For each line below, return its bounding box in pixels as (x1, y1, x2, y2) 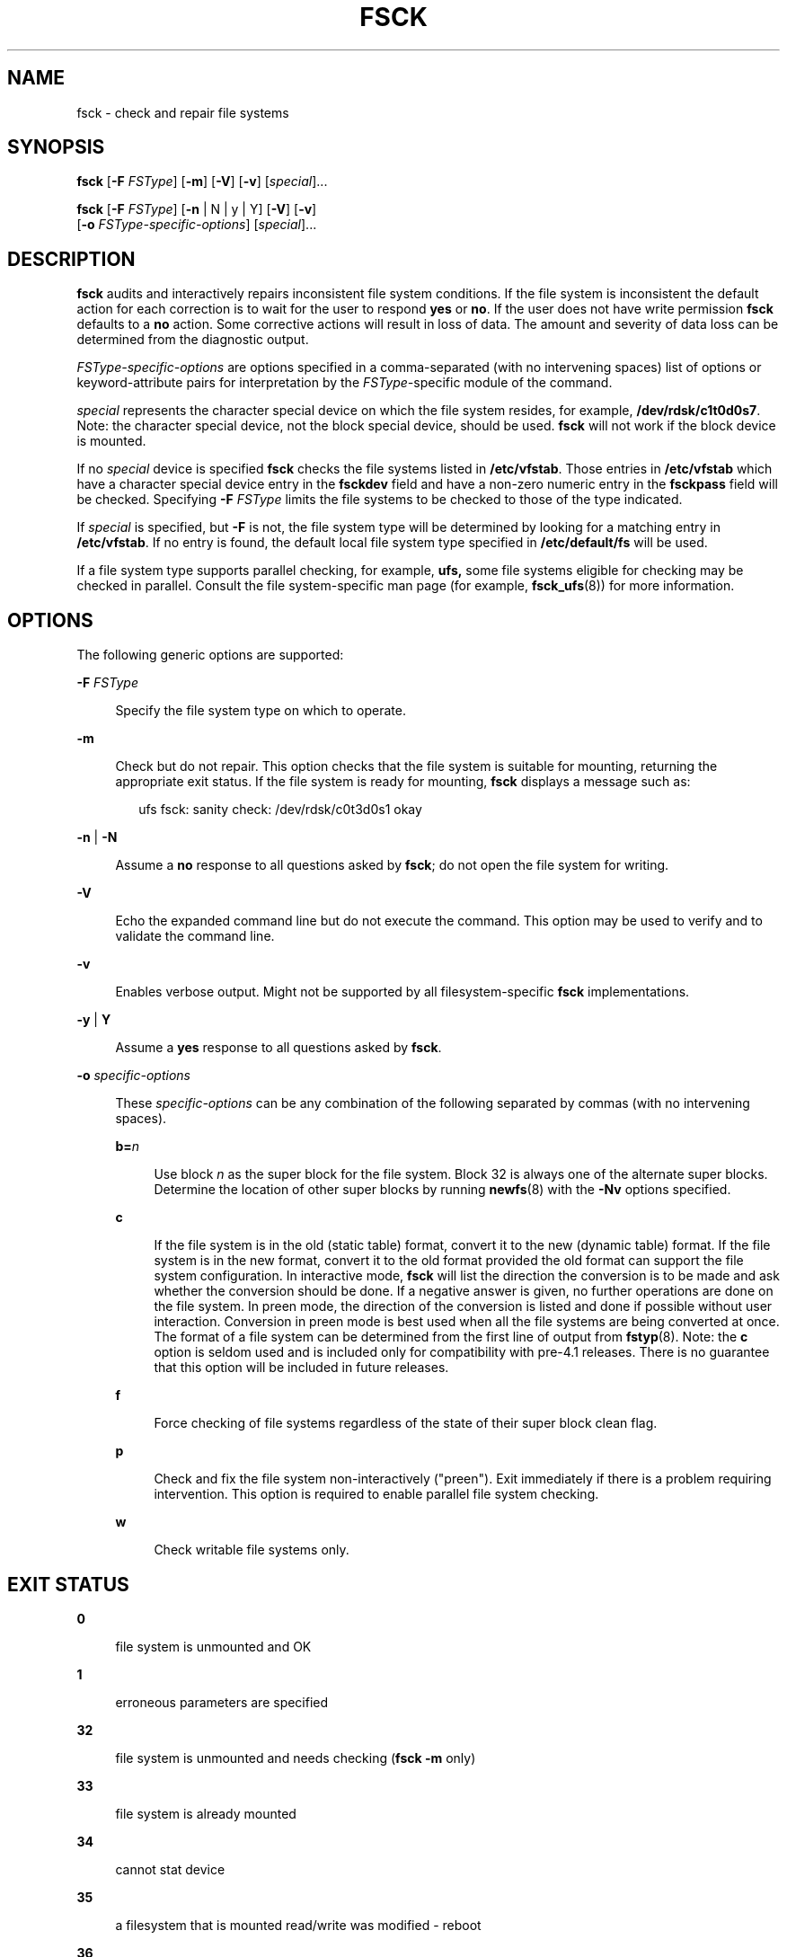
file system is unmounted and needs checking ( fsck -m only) (115, 1749, 476, 1766)
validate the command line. (115, 928, 275, 944)
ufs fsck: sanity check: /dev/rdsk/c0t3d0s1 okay (138, 801, 422, 818)
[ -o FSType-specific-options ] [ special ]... (76, 217, 317, 233)
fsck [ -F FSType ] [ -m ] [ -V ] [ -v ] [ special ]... (76, 173, 328, 190)
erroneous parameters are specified (115, 1694, 329, 1710)
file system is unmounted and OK (115, 1638, 312, 1654)
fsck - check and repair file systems (76, 104, 289, 120)
